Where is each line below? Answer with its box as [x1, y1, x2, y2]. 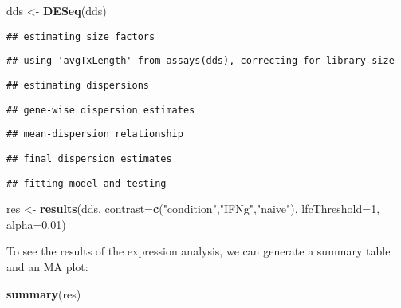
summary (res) [6, 285, 81, 302]
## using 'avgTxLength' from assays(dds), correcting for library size [6, 55, 395, 67]
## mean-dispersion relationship [6, 128, 183, 140]
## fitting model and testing [6, 177, 167, 189]
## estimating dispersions [6, 79, 149, 91]
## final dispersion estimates [6, 152, 172, 164]
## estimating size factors [6, 30, 155, 42]
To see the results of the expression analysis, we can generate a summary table [6, 243, 391, 259]
